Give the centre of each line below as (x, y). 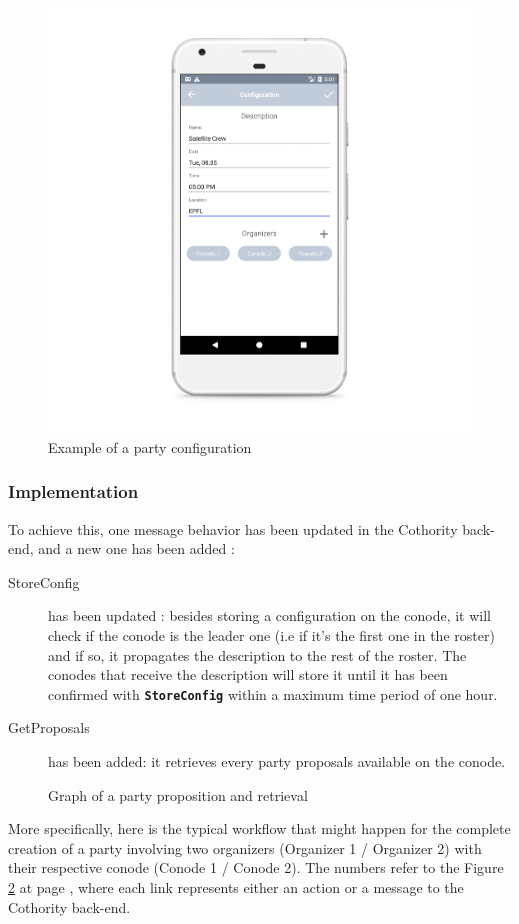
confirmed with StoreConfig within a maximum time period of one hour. (273, 693)
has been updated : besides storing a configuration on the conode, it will (269, 615)
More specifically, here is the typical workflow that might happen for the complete (259, 828)
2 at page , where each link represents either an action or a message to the (236, 887)
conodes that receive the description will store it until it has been (248, 674)
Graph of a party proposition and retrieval (178, 794)
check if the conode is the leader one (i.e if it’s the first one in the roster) (271, 635)
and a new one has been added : (136, 548)
